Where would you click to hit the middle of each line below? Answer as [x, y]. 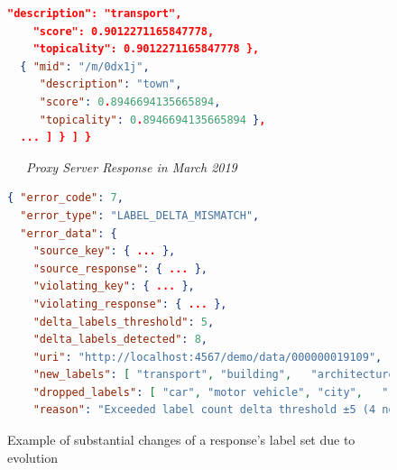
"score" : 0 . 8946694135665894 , [130, 101]
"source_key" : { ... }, [104, 251]
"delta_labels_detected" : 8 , [120, 340]
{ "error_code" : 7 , [65, 198]
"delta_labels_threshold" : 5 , [124, 322]
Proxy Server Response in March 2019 [132, 166]
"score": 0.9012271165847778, [124, 31]
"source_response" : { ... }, [120, 268]
